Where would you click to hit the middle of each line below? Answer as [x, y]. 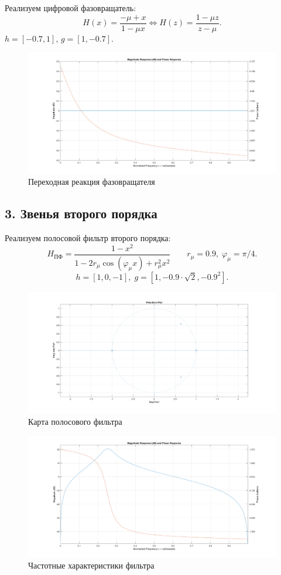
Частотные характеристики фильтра [91, 565]
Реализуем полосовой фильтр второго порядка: [88, 238]
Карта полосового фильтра [75, 422]
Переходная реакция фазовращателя [92, 182]
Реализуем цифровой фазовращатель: [71, 8]
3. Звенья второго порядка [81, 213]
